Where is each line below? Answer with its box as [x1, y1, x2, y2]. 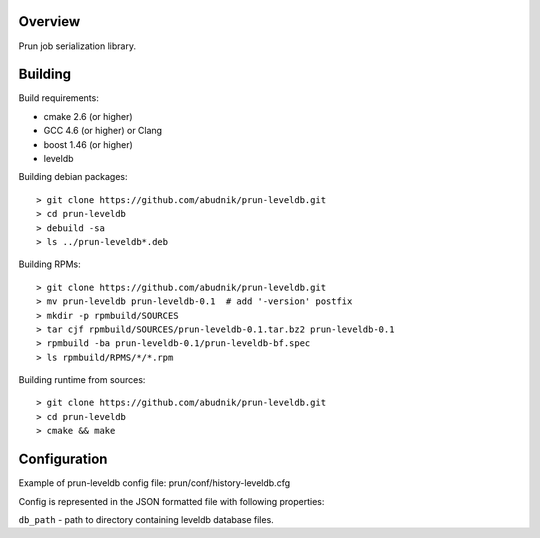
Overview [18, 13, 81, 30]
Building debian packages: [18, 171, 129, 183]
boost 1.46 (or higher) [43, 138, 134, 150]
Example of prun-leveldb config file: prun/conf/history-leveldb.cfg [18, 477, 290, 489]
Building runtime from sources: [18, 374, 146, 386]
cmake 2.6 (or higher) [43, 110, 134, 122]
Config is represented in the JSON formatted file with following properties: [18, 495, 325, 507]
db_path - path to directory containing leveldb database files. [18, 513, 274, 525]
